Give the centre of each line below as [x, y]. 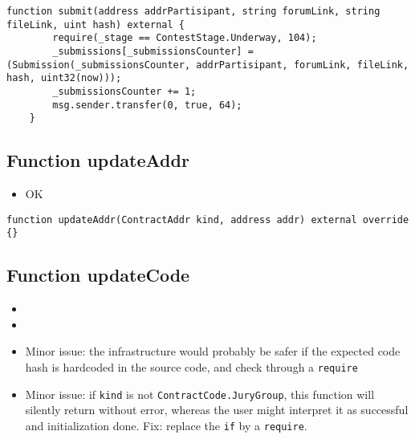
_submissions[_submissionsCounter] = [153, 51]
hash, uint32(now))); [64, 78]
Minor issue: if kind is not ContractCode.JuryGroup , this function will [200, 394]
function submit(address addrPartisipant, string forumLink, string [193, 11]
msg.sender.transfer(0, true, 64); [147, 105]
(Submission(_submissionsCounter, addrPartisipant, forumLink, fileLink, [208, 65]
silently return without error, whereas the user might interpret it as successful [217, 410]
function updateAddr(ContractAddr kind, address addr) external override [208, 219]
